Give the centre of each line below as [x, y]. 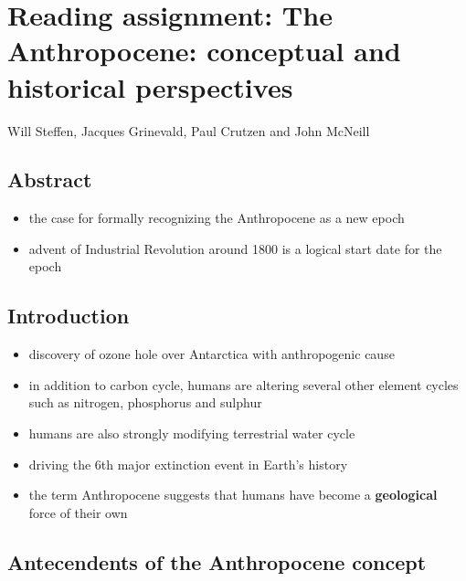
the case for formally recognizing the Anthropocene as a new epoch [217, 218]
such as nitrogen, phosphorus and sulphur [145, 402]
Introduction [69, 316]
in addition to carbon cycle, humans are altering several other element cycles [244, 384]
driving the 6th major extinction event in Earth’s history [188, 464]
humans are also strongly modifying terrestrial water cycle [192, 433]
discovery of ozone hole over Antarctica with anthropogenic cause [212, 354]
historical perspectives [150, 86]
